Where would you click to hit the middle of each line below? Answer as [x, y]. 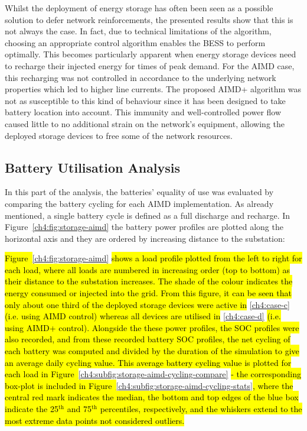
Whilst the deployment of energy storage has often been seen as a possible [139, 8]
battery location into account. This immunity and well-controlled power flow [143, 112]
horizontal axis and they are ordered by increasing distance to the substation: [145, 238]
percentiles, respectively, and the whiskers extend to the [201, 409]
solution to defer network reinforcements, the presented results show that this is [149, 19]
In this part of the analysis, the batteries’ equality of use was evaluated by [139, 192]
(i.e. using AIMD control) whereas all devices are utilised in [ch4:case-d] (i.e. [143, 316]
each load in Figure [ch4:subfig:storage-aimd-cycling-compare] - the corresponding [153, 374]
